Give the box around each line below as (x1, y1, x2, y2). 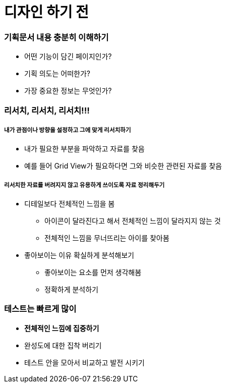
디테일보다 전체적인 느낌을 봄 (24, 199, 115, 208)
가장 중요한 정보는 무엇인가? (24, 86, 112, 95)
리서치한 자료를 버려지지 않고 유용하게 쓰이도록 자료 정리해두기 (4, 181, 165, 189)
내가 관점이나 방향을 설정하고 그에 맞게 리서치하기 (4, 126, 131, 134)
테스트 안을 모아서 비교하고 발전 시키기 (24, 358, 145, 367)
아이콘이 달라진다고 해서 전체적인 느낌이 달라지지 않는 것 (44, 216, 221, 226)
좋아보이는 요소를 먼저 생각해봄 (44, 268, 142, 277)
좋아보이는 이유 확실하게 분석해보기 (24, 251, 134, 260)
